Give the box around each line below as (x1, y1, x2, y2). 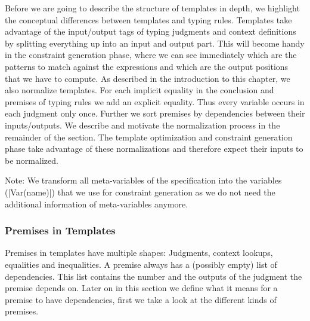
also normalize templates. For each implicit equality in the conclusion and (5, 84, 274, 96)
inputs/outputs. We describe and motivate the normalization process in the (5, 118, 280, 131)
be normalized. (5, 154, 58, 166)
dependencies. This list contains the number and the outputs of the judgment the (5, 270, 302, 282)
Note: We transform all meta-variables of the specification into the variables (5, 174, 282, 187)
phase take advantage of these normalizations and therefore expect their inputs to (5, 142, 303, 155)
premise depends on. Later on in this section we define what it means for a (5, 282, 278, 294)
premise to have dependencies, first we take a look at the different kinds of (5, 293, 277, 305)
